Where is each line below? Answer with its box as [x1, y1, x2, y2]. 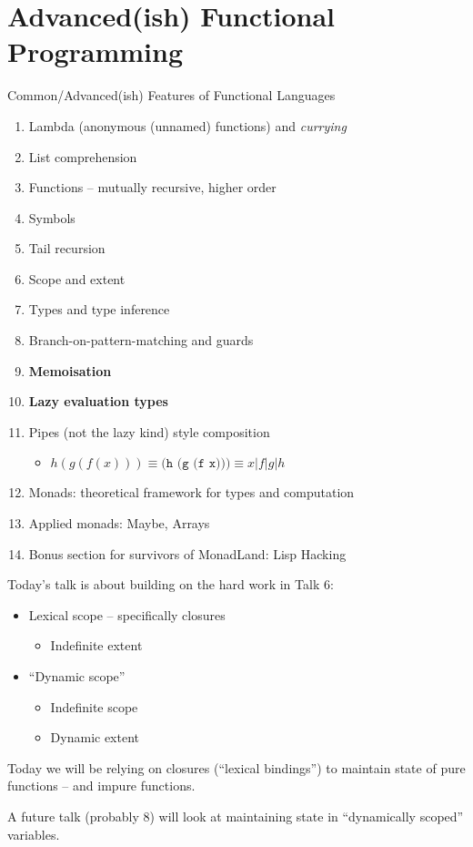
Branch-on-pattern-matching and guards [28, 331, 254, 350]
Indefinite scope [50, 697, 138, 716]
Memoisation [28, 361, 112, 380]
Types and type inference [28, 300, 170, 319]
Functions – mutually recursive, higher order [28, 178, 277, 197]
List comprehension [28, 147, 137, 166]
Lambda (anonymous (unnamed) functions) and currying [28, 116, 347, 135]
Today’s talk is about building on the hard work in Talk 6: [7, 575, 334, 594]
